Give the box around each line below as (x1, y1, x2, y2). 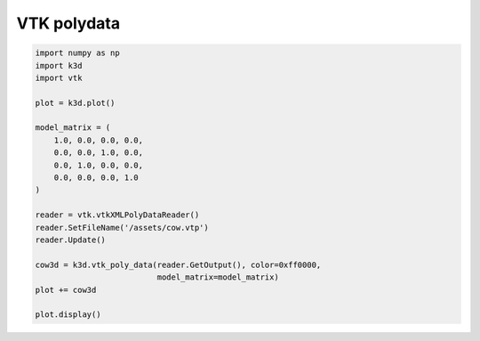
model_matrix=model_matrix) (156, 272, 279, 282)
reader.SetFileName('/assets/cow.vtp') (35, 223, 209, 232)
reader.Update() (35, 235, 107, 245)
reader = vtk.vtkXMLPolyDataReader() (35, 210, 200, 220)
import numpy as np (35, 48, 120, 58)
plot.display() (35, 310, 101, 320)
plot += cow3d (35, 285, 97, 295)
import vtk (35, 72, 83, 83)
